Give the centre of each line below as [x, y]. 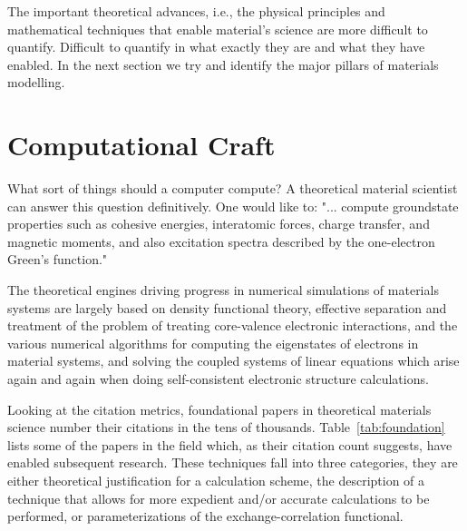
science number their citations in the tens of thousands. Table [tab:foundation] [226, 427]
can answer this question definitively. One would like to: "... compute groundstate [233, 206]
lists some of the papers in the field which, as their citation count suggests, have [230, 444]
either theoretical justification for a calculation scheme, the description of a [216, 480]
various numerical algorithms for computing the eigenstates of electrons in [213, 343]
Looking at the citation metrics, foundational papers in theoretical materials [219, 409]
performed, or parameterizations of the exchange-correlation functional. [205, 516]
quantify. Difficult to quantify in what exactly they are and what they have [216, 47]
